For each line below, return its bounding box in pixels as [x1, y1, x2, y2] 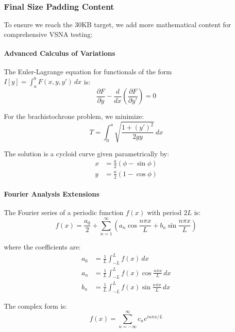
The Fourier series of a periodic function [4, 207, 124, 217]
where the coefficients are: [4, 242, 81, 252]
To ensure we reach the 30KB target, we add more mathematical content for [4, 19, 231, 30]
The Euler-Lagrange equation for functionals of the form [4, 66, 172, 77]
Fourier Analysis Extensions [4, 189, 100, 199]
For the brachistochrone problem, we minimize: [4, 111, 144, 121]
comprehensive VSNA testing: [4, 29, 93, 39]
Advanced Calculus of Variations [4, 48, 116, 58]
